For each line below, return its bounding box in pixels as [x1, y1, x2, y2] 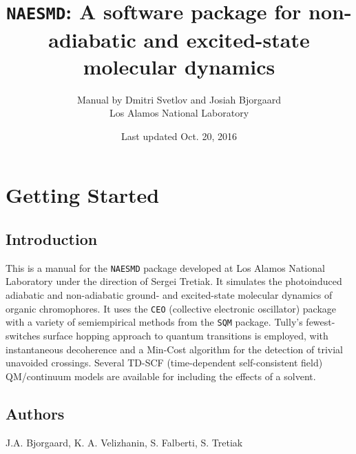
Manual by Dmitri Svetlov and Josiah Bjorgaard [77, 92, 281, 106]
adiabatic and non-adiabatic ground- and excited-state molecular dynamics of [6, 288, 333, 302]
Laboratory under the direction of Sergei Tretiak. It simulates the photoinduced [6, 274, 342, 288]
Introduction [6, 228, 98, 249]
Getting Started [6, 181, 160, 209]
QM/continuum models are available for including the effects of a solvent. [6, 368, 316, 383]
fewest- [306, 315, 335, 329]
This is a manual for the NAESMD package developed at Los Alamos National [6, 260, 325, 275]
